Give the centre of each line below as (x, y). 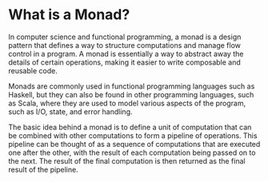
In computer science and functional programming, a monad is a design (125, 37)
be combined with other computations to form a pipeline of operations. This (133, 135)
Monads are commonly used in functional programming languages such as (132, 86)
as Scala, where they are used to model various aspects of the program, (127, 103)
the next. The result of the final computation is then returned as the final (127, 160)
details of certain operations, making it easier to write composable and (125, 62)
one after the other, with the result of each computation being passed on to (132, 152)
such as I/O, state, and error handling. (71, 111)
